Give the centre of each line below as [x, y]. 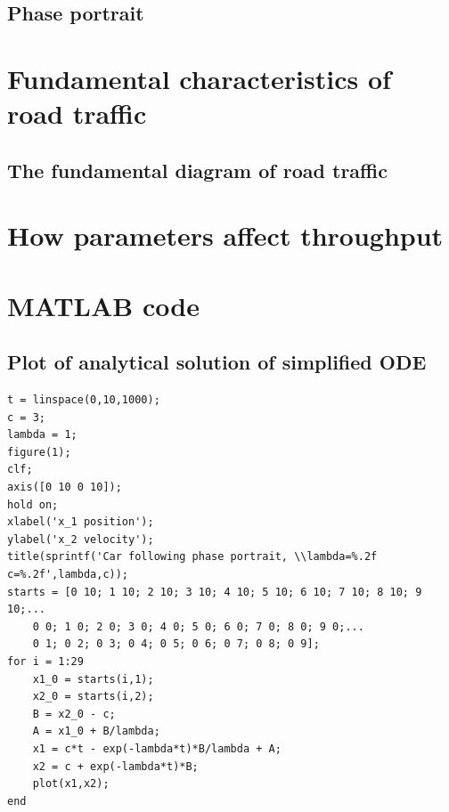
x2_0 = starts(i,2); [93, 697]
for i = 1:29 [45, 661]
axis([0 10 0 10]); [65, 487]
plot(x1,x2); [71, 784]
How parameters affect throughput [225, 235]
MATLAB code [103, 305]
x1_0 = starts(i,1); [93, 679]
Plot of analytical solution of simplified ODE [217, 362]
